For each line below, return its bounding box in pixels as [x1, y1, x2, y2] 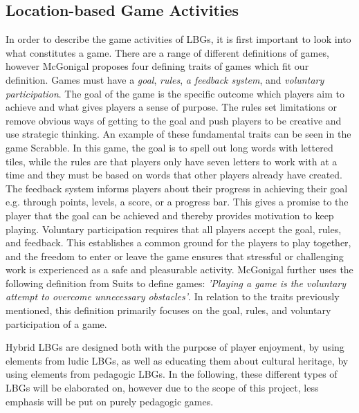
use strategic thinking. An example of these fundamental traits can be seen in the [6, 127, 351, 141]
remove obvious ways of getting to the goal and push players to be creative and [6, 113, 342, 127]
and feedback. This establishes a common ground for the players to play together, [6, 235, 351, 250]
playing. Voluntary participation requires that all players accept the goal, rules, [6, 221, 342, 236]
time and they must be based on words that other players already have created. [6, 167, 342, 182]
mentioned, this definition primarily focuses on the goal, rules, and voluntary [6, 303, 331, 318]
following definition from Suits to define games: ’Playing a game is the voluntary [6, 275, 347, 290]
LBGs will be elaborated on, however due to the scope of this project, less [6, 380, 319, 395]
